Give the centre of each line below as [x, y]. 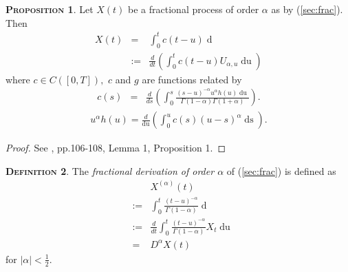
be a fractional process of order [194, 9]
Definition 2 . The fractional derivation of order [110, 170]
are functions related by [192, 79]
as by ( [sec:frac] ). [307, 9]
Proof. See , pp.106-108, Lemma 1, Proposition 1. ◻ [116, 148]
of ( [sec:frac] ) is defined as [281, 170]
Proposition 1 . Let [50, 9]
